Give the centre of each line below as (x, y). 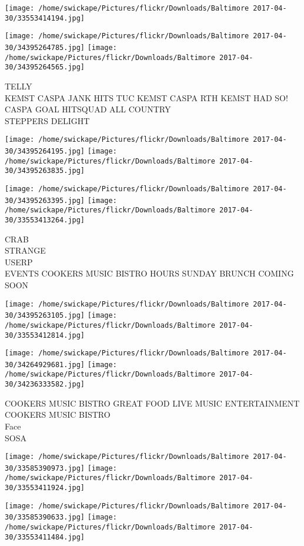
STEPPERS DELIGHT (47, 120)
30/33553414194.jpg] (45, 18)
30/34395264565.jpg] (45, 67)
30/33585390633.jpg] (45, 517)
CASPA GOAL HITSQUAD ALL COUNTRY (88, 109)
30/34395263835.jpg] (45, 171)
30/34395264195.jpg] (45, 151)
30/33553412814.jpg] (45, 335)
